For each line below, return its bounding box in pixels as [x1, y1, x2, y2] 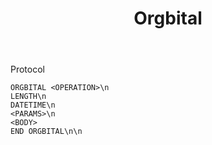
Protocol [10, 63, 45, 76]
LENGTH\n [10, 92, 47, 102]
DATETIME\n [10, 100, 56, 111]
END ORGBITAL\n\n [10, 127, 83, 137]
